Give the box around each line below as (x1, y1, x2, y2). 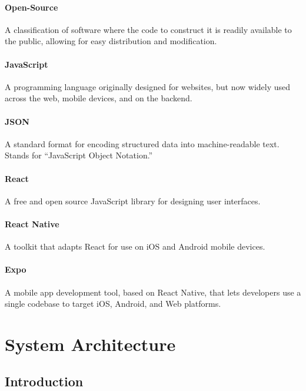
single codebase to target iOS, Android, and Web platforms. (5, 297, 221, 310)
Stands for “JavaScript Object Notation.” (5, 149, 153, 161)
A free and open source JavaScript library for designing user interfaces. (5, 194, 261, 207)
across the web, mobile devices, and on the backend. (5, 92, 192, 104)
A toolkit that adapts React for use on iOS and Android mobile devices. (5, 240, 265, 253)
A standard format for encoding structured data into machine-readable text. (5, 137, 280, 150)
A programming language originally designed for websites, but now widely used (5, 80, 291, 92)
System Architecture (5, 332, 176, 356)
